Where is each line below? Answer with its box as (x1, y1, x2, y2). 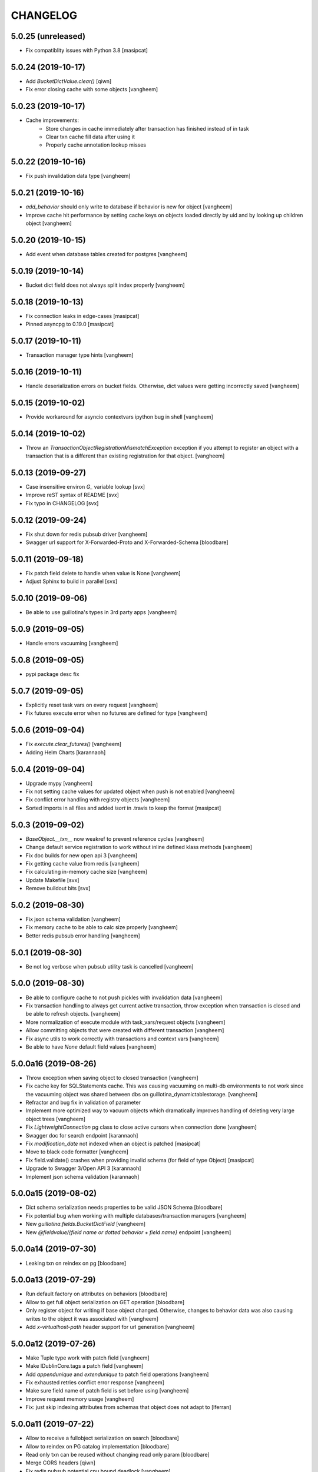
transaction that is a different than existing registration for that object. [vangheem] (25, 452, 225, 459)
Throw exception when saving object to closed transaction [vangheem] (25, 1074, 198, 1081)
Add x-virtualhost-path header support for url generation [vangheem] (25, 1323, 195, 1330)
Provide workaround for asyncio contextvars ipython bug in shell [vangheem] (25, 413, 213, 420)
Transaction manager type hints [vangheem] (25, 352, 134, 359)
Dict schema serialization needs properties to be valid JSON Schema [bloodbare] (25, 1204, 223, 1211)
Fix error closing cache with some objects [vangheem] (25, 86, 158, 93)
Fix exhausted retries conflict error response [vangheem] (25, 1379, 165, 1386)
